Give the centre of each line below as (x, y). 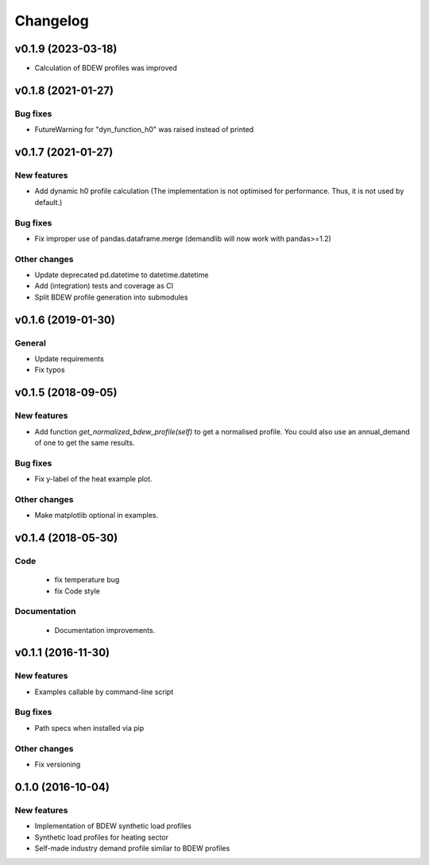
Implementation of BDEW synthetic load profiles (113, 826)
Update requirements (70, 358)
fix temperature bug (87, 580)
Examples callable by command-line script (104, 692)
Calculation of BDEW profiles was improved (106, 68)
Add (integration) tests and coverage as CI (104, 286)
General (31, 343)
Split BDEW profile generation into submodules (111, 297)
